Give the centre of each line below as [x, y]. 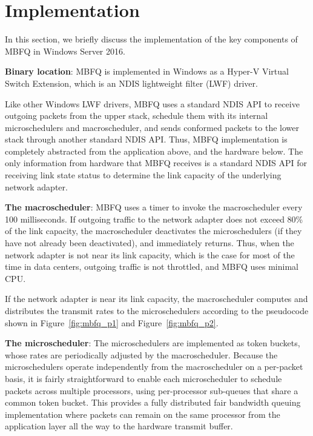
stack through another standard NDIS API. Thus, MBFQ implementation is [146, 139]
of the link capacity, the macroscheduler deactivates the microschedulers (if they [153, 231]
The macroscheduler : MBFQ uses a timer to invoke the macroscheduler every [154, 207]
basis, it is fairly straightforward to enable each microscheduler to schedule [143, 378]
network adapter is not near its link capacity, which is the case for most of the [150, 254]
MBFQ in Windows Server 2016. [65, 51]
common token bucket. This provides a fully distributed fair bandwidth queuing [153, 402]
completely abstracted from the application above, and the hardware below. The [154, 151]
